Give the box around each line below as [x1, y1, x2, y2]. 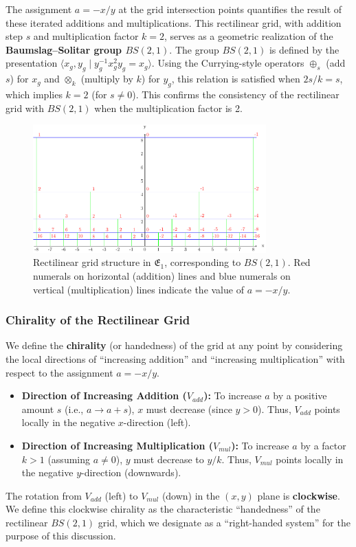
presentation [5, 56, 58, 70]
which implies [5, 87, 63, 101]
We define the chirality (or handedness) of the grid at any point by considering [5, 338, 343, 353]
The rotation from [5, 488, 82, 502]
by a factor [300, 438, 346, 452]
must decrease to [133, 451, 204, 466]
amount [21, 401, 54, 416]
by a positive [273, 388, 327, 403]
